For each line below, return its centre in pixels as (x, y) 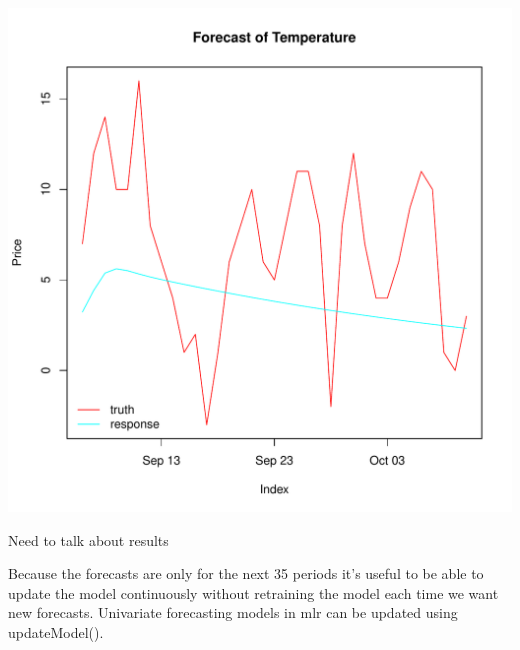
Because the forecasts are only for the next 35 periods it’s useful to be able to (246, 573)
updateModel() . (56, 631)
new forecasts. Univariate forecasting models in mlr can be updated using (233, 612)
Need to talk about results (88, 539)
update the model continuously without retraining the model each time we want (253, 592)
